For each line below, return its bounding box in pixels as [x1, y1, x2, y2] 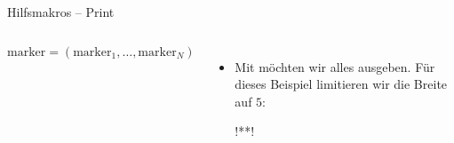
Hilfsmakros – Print [7, 3, 115, 20]
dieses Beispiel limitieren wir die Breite [235, 75, 448, 93]
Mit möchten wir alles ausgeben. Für [235, 57, 435, 75]
